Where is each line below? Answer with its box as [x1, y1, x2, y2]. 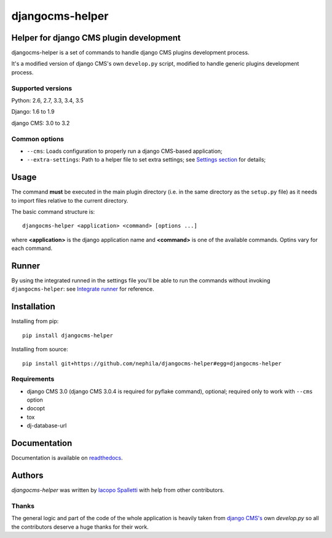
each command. [11, 244, 53, 252]
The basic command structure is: [11, 208, 95, 215]
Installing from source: [11, 346, 69, 353]
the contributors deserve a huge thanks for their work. [11, 523, 149, 531]
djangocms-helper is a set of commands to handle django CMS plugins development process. [11, 49, 250, 57]
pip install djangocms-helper [22, 332, 114, 339]
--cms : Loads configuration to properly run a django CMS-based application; [26, 147, 223, 155]
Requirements [11, 375, 55, 383]
